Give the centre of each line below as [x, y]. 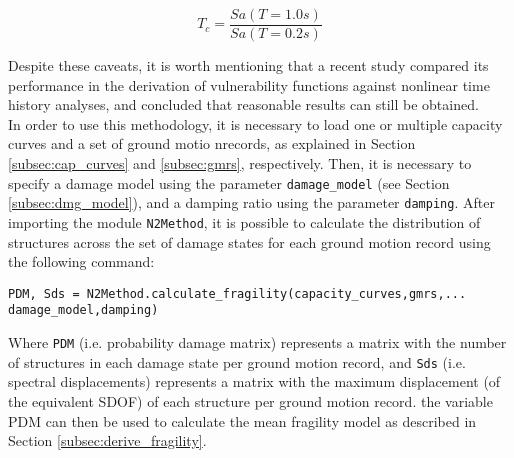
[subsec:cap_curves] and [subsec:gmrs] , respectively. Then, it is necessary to [240, 163]
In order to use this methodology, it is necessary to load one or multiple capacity [255, 123]
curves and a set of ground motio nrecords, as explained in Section [212, 143]
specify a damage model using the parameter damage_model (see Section [229, 182]
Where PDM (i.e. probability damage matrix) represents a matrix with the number [257, 342]
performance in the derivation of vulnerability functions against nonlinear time [249, 84]
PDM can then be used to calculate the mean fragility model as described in [242, 420]
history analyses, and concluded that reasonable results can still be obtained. [243, 104]
